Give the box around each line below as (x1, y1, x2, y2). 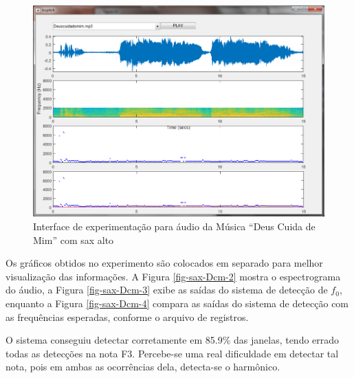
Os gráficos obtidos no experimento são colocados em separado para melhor (5, 256, 323, 270)
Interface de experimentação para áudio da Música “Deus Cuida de (33, 219, 316, 233)
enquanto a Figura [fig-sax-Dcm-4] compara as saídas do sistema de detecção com (5, 296, 349, 310)
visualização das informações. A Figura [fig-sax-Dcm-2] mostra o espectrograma (5, 269, 341, 283)
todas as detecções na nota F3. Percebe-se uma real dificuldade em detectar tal (5, 346, 339, 360)
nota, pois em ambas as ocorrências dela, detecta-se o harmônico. (5, 359, 280, 374)
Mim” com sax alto (33, 232, 114, 247)
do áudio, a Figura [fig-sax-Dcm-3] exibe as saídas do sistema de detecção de (5, 282, 328, 297)
